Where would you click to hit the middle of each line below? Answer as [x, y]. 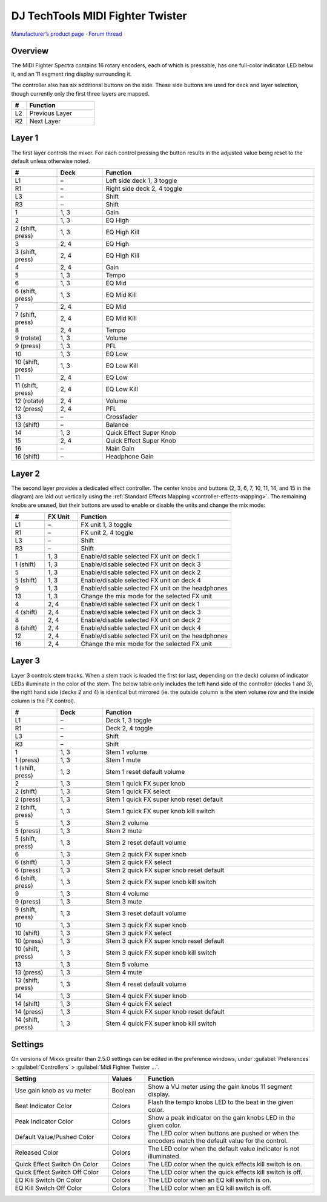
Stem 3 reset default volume [146, 913]
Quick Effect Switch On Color [56, 1164]
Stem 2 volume [127, 823]
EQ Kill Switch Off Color [49, 1188]
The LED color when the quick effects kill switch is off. [225, 1172]
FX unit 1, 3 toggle [107, 525]
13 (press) [29, 972]
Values [122, 1079]
